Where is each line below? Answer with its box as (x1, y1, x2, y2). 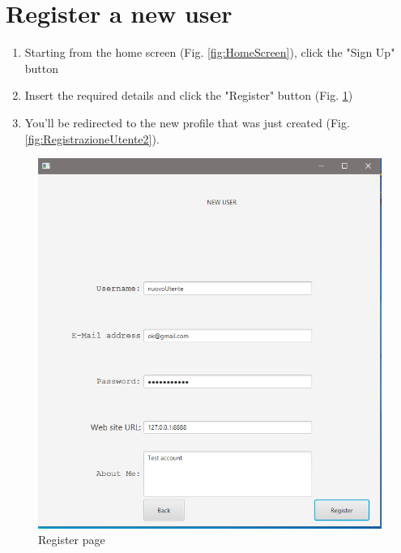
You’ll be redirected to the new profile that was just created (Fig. (24, 114, 350, 131)
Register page (38, 531, 105, 548)
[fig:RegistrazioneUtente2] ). (24, 130, 160, 147)
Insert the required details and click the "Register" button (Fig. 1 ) (24, 87, 353, 104)
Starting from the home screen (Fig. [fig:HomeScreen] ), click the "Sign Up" (24, 44, 395, 61)
